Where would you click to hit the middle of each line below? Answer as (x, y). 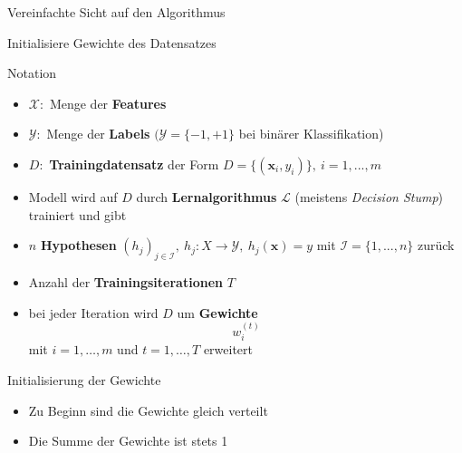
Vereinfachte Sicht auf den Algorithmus (116, 12)
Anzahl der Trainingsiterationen (125, 281)
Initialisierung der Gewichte (84, 379)
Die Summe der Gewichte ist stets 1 (128, 441)
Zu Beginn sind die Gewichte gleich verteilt (148, 410)
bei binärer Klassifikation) (311, 134)
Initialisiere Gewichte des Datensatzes (112, 42)
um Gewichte (217, 312)
